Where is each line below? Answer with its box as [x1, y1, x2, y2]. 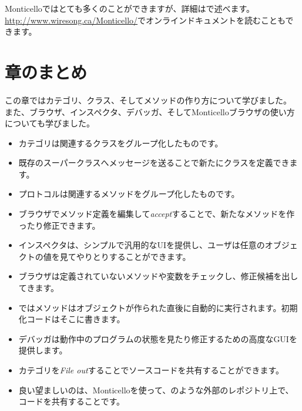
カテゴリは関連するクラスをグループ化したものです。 [18, 136, 223, 149]
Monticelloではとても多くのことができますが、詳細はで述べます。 [5, 2, 254, 14]
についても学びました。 [5, 117, 95, 129]
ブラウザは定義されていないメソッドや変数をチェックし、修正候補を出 [18, 270, 290, 282]
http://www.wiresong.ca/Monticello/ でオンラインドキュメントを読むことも [5, 14, 286, 26]
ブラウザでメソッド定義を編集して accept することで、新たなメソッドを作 [18, 208, 295, 220]
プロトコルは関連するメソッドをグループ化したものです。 [18, 188, 240, 200]
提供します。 [18, 344, 68, 356]
